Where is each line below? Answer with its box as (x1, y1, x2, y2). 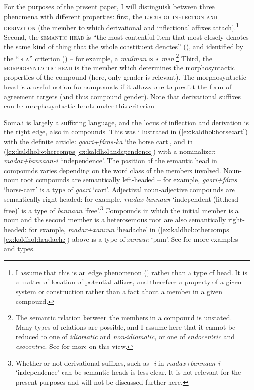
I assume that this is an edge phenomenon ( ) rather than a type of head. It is (15, 267, 247, 277)
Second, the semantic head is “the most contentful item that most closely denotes (4, 32, 249, 42)
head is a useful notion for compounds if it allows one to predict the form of (4, 82, 232, 92)
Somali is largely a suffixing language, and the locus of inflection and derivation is (4, 117, 249, 127)
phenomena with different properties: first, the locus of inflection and (4, 11, 217, 21)
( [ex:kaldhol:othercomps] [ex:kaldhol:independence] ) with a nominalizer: (4, 146, 216, 156)
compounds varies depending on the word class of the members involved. (4, 165, 221, 175)
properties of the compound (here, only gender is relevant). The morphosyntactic (4, 72, 246, 82)
